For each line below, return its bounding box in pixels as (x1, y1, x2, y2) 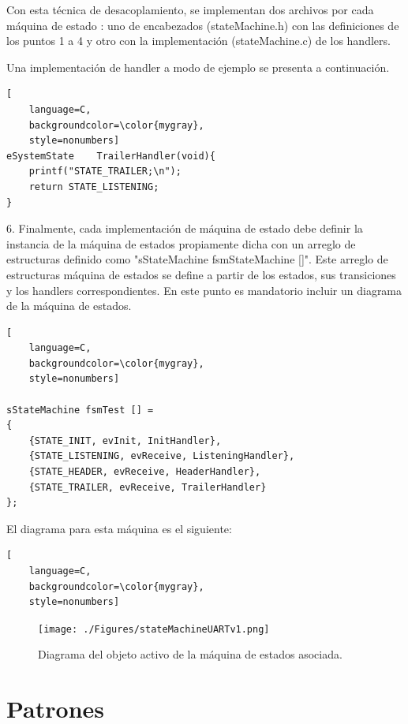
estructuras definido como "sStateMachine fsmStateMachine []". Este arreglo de (6, 251, 388, 267)
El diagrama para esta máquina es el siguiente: (6, 520, 232, 536)
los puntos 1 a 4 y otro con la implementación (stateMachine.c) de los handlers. (6, 32, 391, 49)
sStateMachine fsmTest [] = (6, 404, 154, 416)
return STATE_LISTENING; (28, 181, 159, 192)
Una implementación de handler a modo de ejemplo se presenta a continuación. (6, 58, 390, 75)
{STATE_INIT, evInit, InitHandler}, (28, 435, 222, 446)
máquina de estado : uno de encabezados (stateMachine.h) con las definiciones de (6, 17, 399, 33)
